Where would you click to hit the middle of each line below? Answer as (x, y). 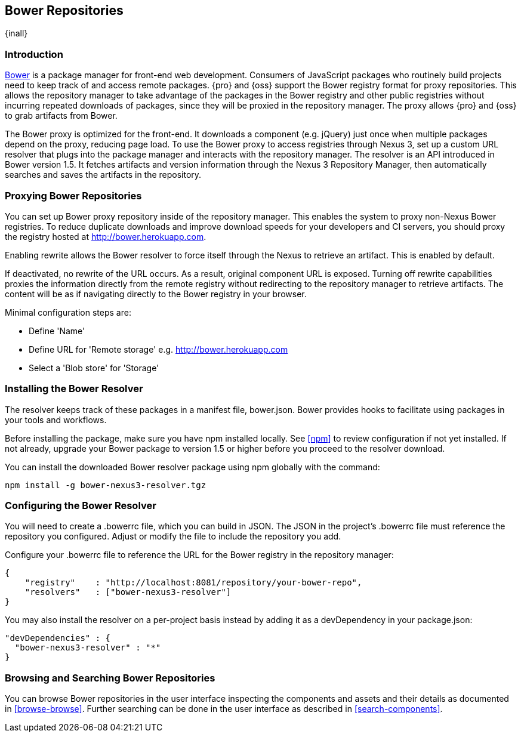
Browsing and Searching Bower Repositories (110, 678)
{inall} (16, 33)
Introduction (34, 54)
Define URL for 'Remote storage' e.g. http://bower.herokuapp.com (158, 349)
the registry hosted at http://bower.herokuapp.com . (106, 236)
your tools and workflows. (56, 420)
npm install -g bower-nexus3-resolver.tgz (106, 485)
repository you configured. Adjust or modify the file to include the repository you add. (173, 536)
